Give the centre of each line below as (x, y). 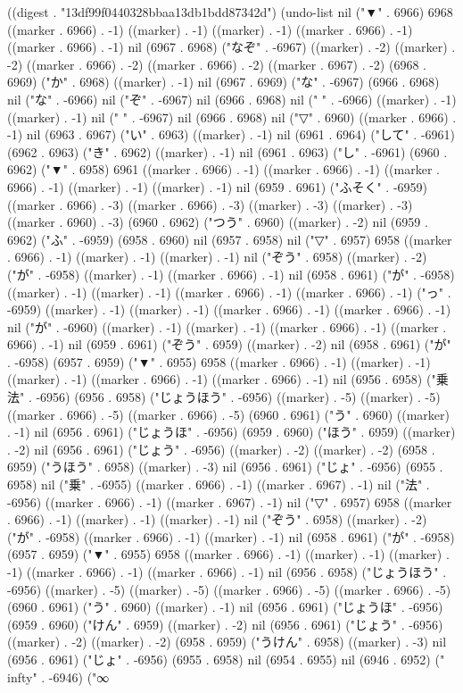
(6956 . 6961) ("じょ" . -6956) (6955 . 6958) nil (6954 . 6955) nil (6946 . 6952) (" (226, 659)
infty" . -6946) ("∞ (58, 676)
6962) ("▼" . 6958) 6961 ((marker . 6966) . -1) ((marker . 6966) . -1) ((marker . (223, 169)
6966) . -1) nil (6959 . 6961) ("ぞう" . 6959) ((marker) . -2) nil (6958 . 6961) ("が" (229, 344)
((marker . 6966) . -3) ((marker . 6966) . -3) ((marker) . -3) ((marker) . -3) (210, 204)
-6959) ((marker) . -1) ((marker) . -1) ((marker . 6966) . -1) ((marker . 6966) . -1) (229, 309)
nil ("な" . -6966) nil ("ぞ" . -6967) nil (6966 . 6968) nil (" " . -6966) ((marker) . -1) (232, 99)
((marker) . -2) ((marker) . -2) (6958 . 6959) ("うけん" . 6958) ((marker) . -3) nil (227, 642)
